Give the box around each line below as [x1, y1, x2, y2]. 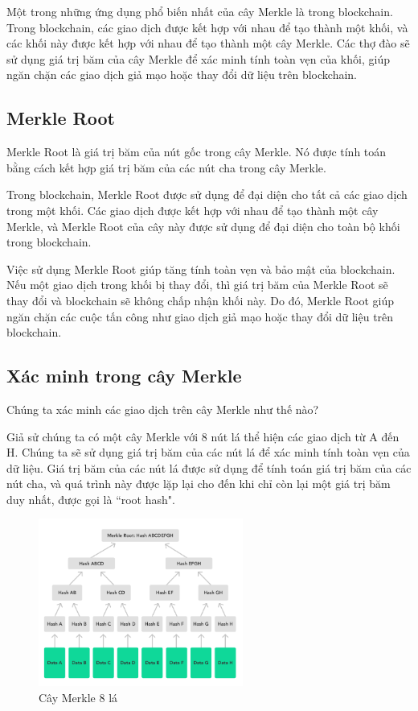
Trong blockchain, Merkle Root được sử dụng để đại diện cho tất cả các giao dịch [6, 186, 408, 203]
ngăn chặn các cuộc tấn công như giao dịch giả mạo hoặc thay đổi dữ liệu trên [6, 308, 394, 324]
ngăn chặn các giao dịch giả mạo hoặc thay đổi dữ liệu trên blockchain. [6, 66, 357, 83]
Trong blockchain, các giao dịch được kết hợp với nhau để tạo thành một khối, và [6, 19, 408, 35]
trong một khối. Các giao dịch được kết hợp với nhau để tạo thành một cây [6, 201, 379, 218]
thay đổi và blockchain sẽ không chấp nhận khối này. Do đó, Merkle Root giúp [6, 291, 394, 308]
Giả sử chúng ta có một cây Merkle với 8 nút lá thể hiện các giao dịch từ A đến [6, 428, 400, 444]
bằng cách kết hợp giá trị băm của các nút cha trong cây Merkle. [6, 159, 326, 176]
